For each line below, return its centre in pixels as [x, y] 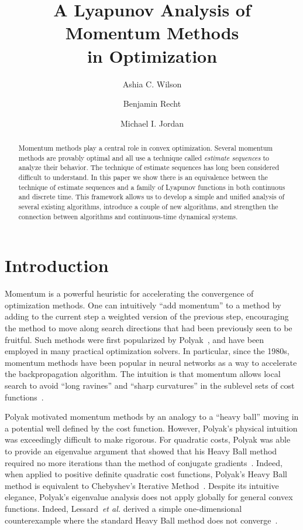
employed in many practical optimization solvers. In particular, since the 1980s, [147, 351]
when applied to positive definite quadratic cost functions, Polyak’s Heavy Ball [146, 474]
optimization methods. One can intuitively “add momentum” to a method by [143, 305]
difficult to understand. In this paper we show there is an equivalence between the [143, 177]
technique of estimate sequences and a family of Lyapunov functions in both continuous [152, 187]
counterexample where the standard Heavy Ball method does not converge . [141, 520]
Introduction [57, 265]
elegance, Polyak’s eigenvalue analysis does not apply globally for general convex [149, 497]
